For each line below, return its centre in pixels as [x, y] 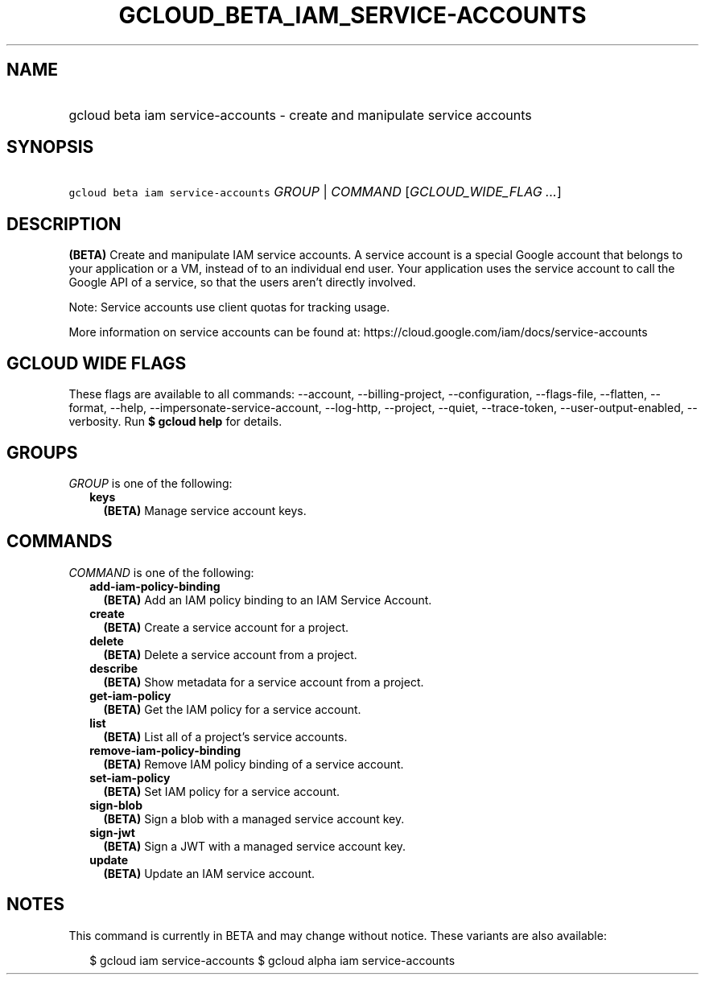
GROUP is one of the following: [150, 483]
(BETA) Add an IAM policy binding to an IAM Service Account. [268, 600]
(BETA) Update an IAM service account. [209, 873]
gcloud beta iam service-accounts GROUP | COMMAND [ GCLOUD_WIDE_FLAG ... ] [315, 192]
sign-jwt [112, 832]
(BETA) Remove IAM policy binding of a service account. [254, 764]
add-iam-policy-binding [155, 586]
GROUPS [42, 452]
